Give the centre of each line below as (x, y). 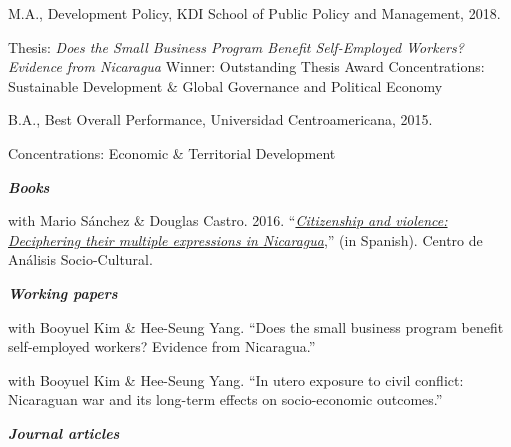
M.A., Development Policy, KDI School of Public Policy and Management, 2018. (254, 13)
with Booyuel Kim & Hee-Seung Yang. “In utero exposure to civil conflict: (236, 379)
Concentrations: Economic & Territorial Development (172, 152)
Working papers (63, 292)
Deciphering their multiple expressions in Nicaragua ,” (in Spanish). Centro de (245, 239)
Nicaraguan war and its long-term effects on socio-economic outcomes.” (225, 399)
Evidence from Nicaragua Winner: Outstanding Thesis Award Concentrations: (246, 66)
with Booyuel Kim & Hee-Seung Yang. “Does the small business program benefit (256, 326)
